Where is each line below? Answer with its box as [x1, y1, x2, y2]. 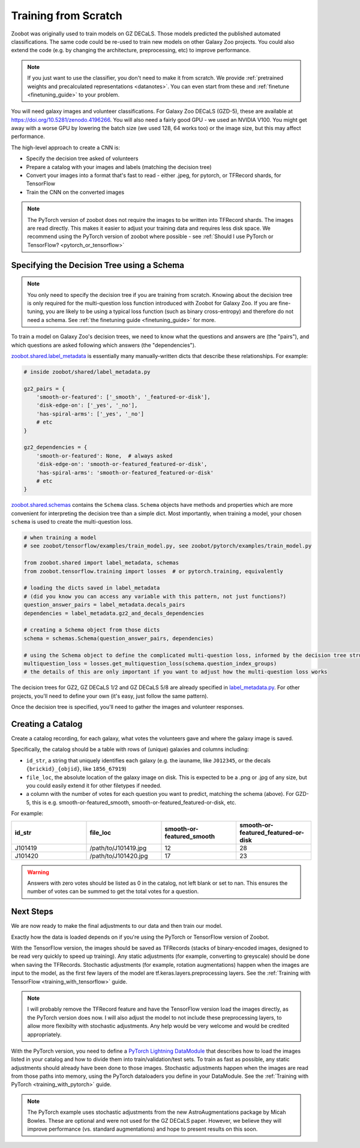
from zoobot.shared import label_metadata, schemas [23, 560, 179, 566]
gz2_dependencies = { [23, 444, 88, 451]
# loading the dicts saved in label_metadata [23, 585, 160, 591]
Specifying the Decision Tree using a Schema [11, 260, 184, 270]
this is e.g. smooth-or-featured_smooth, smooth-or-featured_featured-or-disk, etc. [32, 798, 236, 806]
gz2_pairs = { [23, 385, 65, 392]
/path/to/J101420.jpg [89, 852, 148, 860]
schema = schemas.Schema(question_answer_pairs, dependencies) [23, 635, 214, 642]
